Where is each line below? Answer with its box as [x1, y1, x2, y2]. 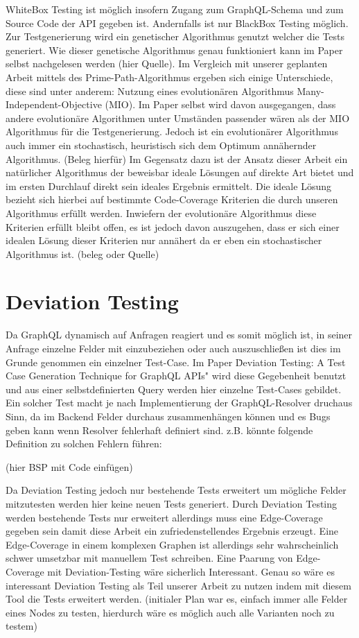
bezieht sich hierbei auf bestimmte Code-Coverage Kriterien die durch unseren [6, 192, 338, 207]
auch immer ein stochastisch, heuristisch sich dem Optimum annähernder [6, 137, 317, 152]
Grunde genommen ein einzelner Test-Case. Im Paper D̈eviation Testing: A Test [6, 354, 346, 369]
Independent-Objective [6, 97, 102, 112]
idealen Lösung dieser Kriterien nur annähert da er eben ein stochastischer [6, 233, 322, 248]
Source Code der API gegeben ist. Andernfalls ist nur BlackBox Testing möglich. [6, 15, 349, 30]
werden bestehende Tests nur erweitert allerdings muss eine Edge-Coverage [6, 510, 323, 524]
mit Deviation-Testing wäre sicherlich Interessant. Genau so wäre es [47, 564, 335, 578]
